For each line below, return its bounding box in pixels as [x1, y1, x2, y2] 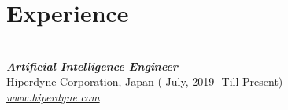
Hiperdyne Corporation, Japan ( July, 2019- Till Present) [6, 73, 283, 90]
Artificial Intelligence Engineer [6, 57, 179, 74]
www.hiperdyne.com [6, 88, 100, 104]
